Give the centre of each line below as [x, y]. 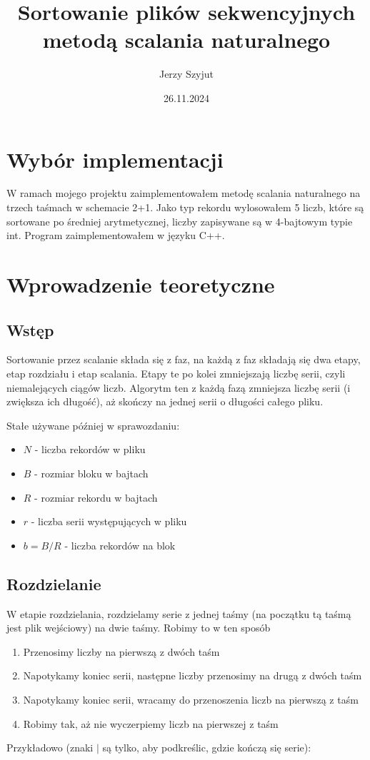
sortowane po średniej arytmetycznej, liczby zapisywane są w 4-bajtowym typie [180, 221]
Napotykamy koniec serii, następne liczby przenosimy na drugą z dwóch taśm [192, 675]
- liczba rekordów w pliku [90, 449]
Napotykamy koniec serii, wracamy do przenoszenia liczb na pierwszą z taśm [191, 699]
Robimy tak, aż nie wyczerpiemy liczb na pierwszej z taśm [151, 723]
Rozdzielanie [54, 583]
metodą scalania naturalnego [186, 40]
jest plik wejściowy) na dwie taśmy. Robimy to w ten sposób [139, 628]
